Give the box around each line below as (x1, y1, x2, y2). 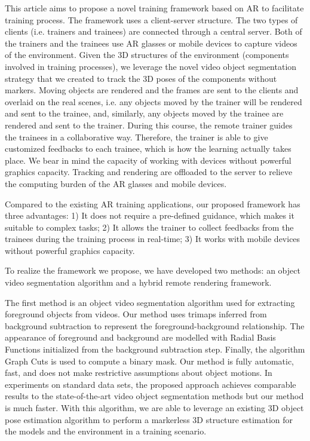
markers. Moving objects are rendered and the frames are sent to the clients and (5, 84, 299, 96)
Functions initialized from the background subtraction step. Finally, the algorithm (5, 343, 305, 356)
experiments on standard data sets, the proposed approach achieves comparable (5, 378, 296, 390)
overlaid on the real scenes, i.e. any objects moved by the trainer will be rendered (5, 95, 302, 108)
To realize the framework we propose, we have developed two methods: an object (5, 264, 300, 277)
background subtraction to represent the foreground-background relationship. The (5, 319, 305, 332)
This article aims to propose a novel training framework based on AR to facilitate (5, 2, 304, 14)
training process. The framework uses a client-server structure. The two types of (5, 13, 298, 26)
